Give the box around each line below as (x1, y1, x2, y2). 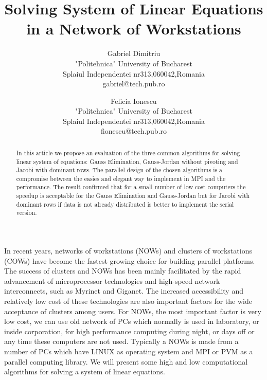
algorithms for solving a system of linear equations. (4, 366, 165, 377)
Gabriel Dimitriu (107, 48, 161, 59)
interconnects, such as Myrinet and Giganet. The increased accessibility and (4, 285, 243, 296)
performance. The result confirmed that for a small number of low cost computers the (16, 183, 246, 191)
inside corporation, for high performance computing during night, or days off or (4, 325, 255, 336)
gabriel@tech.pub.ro (102, 78, 165, 89)
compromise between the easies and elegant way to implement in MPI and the (16, 174, 226, 183)
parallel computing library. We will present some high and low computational (4, 356, 248, 367)
